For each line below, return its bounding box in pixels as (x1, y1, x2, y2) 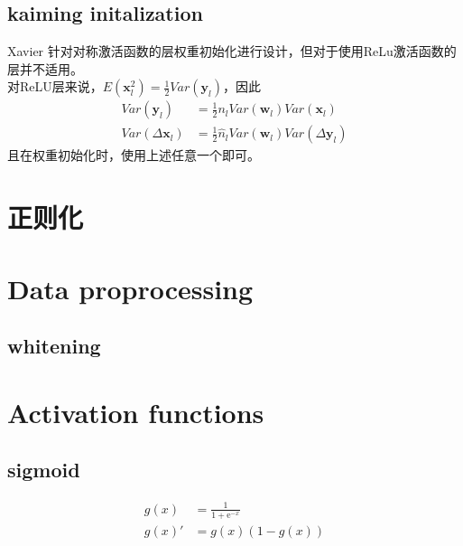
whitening (7, 332, 101, 360)
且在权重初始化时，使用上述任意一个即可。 (7, 146, 260, 165)
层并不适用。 (7, 59, 83, 78)
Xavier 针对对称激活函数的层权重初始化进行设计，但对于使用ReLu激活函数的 (7, 42, 457, 61)
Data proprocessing (7, 269, 254, 306)
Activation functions (7, 393, 264, 430)
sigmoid (7, 456, 80, 484)
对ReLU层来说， (7, 77, 103, 96)
